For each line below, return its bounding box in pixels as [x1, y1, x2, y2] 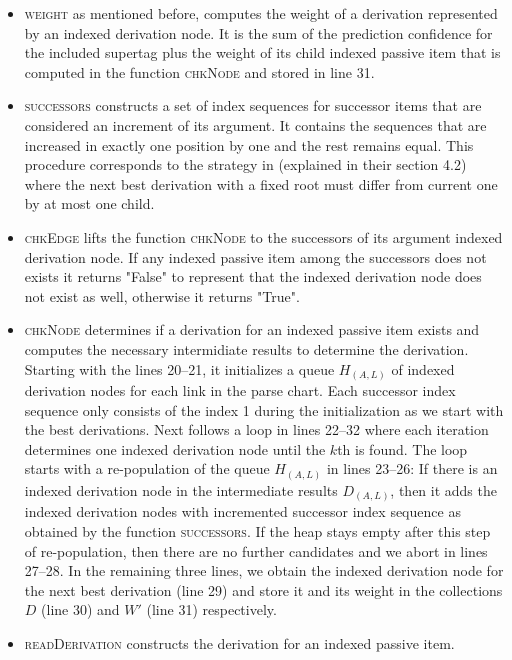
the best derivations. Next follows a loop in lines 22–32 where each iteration [24, 419, 489, 440]
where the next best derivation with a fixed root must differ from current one [24, 173, 498, 194]
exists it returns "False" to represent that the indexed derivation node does [24, 266, 482, 287]
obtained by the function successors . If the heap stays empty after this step [24, 521, 491, 542]
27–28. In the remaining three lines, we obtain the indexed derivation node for [24, 560, 504, 581]
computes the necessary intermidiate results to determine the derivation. [24, 338, 469, 359]
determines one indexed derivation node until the [24, 438, 326, 459]
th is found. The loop [337, 438, 468, 459]
